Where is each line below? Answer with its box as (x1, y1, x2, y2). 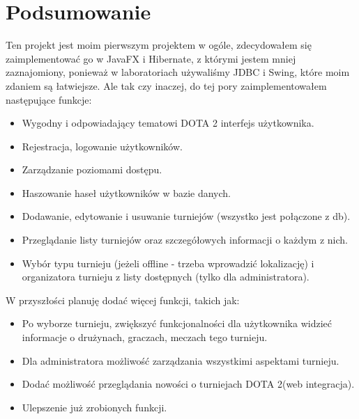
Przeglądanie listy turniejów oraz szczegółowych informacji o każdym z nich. (22, 232, 348, 247)
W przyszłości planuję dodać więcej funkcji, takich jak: (6, 292, 240, 307)
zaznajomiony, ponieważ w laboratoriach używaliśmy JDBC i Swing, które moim (6, 65, 350, 79)
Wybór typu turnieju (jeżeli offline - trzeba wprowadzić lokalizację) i (22, 255, 314, 270)
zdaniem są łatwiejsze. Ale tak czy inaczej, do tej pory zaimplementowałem (6, 78, 327, 93)
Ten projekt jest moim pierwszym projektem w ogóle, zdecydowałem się (6, 38, 312, 52)
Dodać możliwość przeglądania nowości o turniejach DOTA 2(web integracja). (22, 377, 355, 391)
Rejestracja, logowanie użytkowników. (22, 139, 183, 153)
